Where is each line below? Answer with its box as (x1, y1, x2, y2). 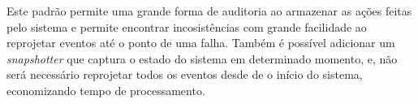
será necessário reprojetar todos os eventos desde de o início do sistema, (6, 66, 363, 83)
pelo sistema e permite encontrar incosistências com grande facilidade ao (6, 18, 367, 35)
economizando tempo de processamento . (6, 81, 205, 98)
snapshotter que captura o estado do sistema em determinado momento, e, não (6, 50, 398, 67)
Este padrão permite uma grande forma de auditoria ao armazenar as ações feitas (6, 2, 412, 19)
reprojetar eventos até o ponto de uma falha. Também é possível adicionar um (6, 34, 395, 51)
